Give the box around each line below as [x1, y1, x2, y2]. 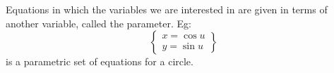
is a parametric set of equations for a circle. [6, 54, 193, 69]
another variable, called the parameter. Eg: [6, 15, 191, 30]
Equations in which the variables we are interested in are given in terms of [6, 2, 328, 16]
